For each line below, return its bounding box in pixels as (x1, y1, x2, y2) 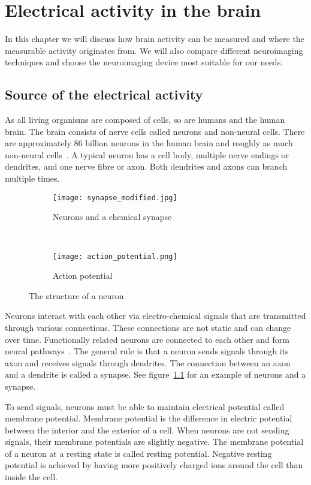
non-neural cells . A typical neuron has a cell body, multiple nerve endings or (5, 148, 289, 161)
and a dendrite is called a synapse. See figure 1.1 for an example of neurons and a (5, 368, 306, 381)
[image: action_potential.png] (53, 252, 177, 261)
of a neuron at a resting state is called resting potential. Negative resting (5, 447, 272, 459)
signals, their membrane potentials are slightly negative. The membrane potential (5, 435, 304, 448)
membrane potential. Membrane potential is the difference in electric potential (5, 412, 292, 424)
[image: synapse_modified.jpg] (53, 193, 177, 202)
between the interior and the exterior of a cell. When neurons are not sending (5, 423, 289, 436)
